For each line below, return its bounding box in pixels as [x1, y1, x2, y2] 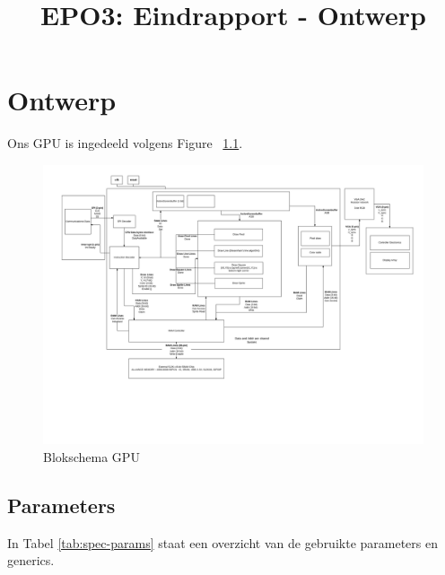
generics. [7, 551, 55, 570]
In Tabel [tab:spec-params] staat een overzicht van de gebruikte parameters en [7, 533, 438, 552]
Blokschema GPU [43, 447, 140, 466]
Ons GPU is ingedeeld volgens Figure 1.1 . [7, 134, 243, 152]
